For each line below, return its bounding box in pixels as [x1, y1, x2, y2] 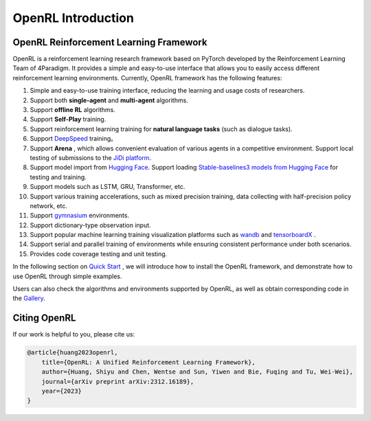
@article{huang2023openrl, [27, 349, 118, 356]
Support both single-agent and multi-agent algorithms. [30, 96, 188, 104]
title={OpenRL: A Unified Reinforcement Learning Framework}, [41, 358, 256, 366]
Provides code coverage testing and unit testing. [30, 249, 168, 258]
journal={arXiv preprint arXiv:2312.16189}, [41, 378, 194, 385]
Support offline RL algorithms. [30, 106, 116, 114]
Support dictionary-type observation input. [30, 220, 151, 229]
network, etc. [30, 201, 68, 209]
